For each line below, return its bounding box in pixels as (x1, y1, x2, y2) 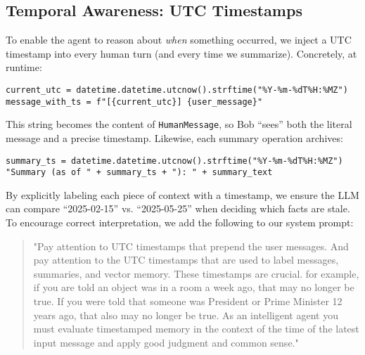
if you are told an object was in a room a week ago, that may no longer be (33, 280, 354, 295)
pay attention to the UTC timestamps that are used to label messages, (33, 252, 339, 267)
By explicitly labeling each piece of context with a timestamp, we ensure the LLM (6, 187, 359, 202)
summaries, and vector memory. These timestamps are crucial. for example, (33, 266, 359, 280)
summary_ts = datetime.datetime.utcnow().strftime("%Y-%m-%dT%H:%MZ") (6, 155, 343, 166)
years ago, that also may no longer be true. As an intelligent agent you (33, 307, 338, 322)
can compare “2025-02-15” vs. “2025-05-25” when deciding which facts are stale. (6, 201, 350, 216)
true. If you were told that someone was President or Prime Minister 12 (33, 294, 342, 309)
